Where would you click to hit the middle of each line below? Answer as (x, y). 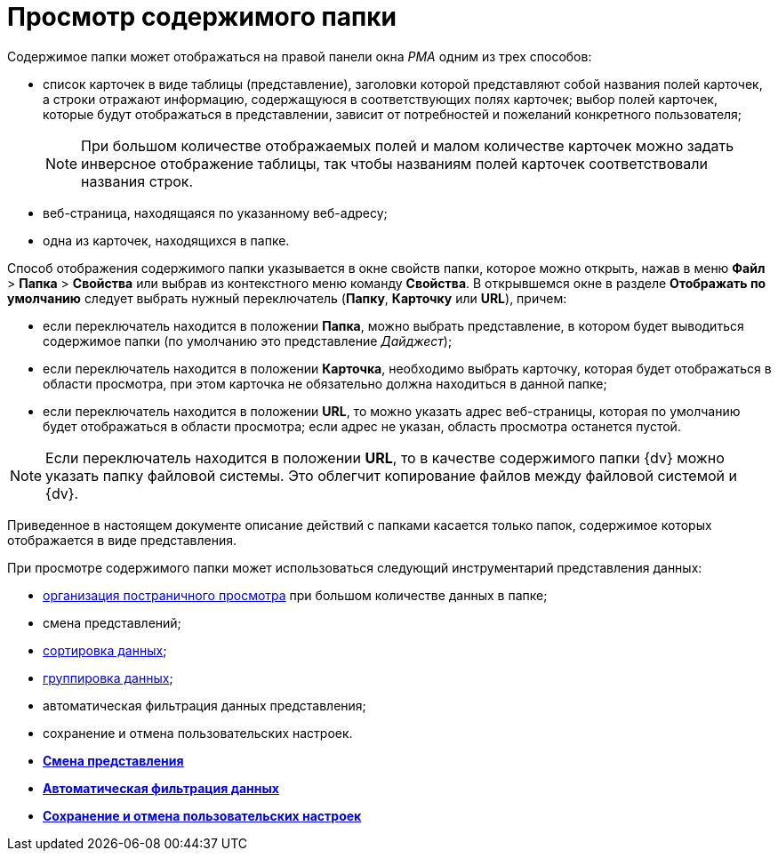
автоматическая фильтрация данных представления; (205, 705)
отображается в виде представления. (122, 540)
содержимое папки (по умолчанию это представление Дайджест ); (248, 341)
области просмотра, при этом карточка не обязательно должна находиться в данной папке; (325, 383)
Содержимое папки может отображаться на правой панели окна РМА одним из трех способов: (300, 56)
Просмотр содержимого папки (202, 17)
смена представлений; (112, 622)
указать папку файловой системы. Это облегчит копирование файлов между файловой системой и (392, 475)
